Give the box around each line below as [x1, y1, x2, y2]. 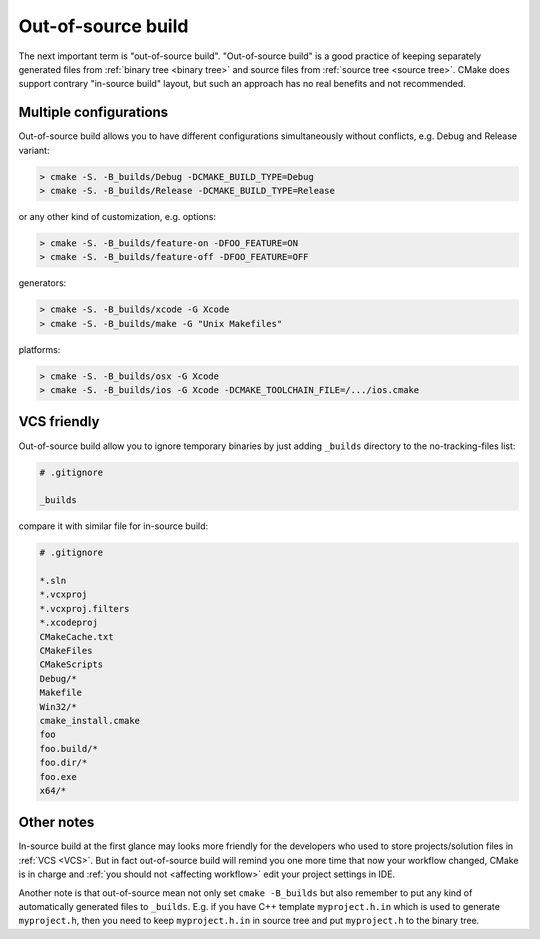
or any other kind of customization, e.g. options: [18, 210, 217, 222]
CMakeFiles [39, 645, 93, 657]
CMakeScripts [39, 659, 104, 670]
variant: [18, 144, 50, 156]
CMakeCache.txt [39, 631, 114, 642]
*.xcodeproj [39, 617, 99, 629]
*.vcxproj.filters [39, 603, 130, 614]
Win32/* [39, 701, 77, 712]
